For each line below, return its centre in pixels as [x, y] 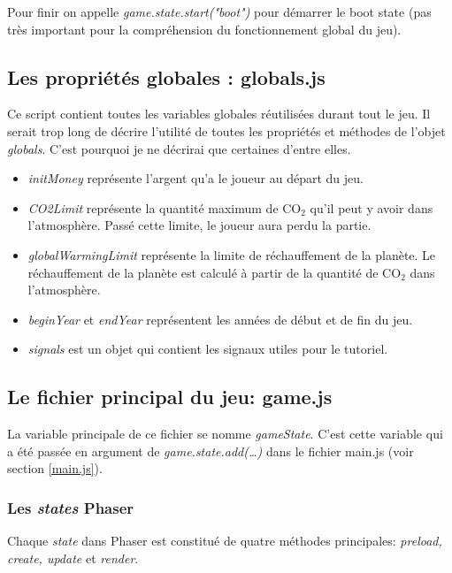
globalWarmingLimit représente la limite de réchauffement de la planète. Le [232, 254]
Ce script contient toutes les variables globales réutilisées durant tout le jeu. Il [219, 114]
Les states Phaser [71, 507]
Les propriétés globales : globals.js [166, 76]
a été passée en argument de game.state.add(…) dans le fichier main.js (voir [211, 451]
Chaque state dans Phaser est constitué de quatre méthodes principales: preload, [225, 541]
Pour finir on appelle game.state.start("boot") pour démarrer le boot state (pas [219, 11]
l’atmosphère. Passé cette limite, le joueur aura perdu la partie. [199, 225]
